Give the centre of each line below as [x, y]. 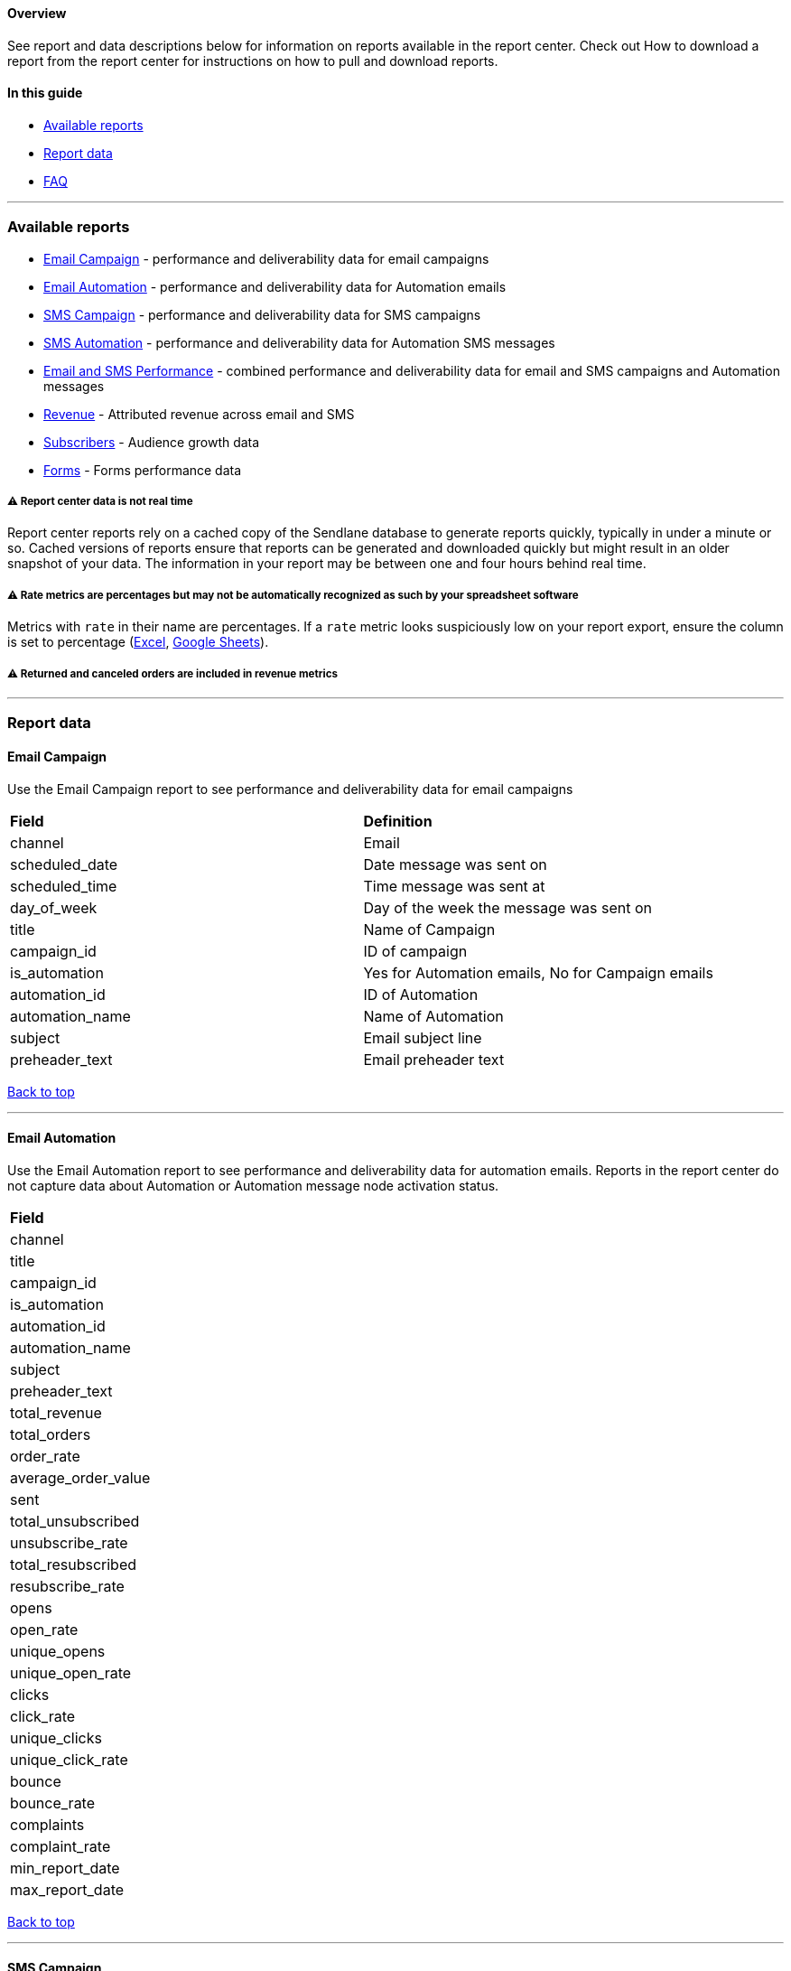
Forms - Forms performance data [143, 470]
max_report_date [67, 1889]
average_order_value [80, 1477]
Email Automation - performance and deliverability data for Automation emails [275, 286]
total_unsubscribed [75, 1521]
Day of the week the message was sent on [507, 907]
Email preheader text [434, 1059]
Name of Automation [433, 1016]
